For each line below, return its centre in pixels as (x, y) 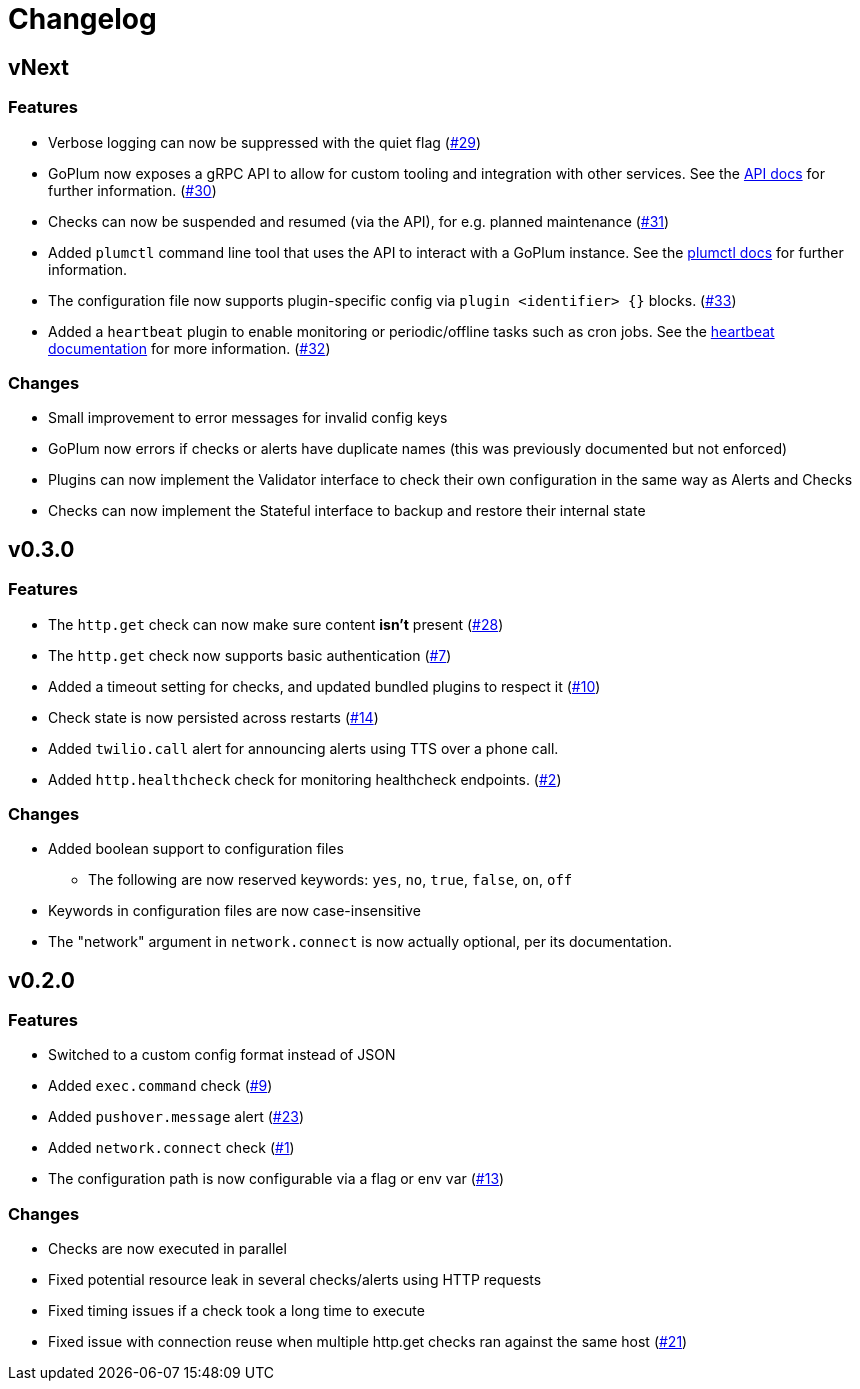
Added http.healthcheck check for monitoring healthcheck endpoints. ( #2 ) (305, 779)
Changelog (82, 19)
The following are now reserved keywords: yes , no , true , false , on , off (330, 880)
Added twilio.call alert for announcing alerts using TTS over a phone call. (303, 748)
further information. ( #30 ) (132, 190)
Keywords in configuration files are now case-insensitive (234, 911)
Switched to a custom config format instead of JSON (222, 1055)
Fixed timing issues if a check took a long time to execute (236, 1311)
